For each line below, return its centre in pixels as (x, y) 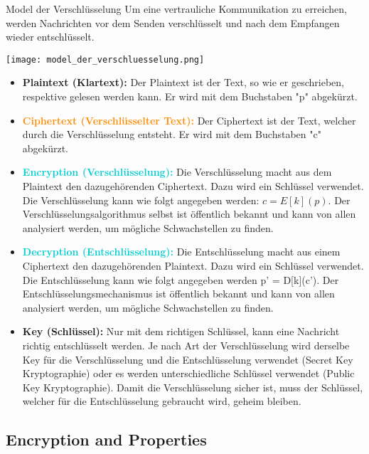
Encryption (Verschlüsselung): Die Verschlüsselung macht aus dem (177, 172)
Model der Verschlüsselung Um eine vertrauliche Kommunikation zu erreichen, (176, 9)
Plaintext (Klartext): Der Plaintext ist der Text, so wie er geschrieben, (183, 82)
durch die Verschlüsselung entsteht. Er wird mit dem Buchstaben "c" (172, 134)
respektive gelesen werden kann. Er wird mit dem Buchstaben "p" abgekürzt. (190, 96)
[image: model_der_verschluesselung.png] (105, 59)
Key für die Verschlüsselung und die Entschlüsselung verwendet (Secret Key (188, 359)
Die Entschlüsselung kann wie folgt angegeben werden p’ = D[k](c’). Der (181, 279)
